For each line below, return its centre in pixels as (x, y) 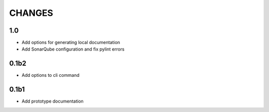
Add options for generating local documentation (71, 43)
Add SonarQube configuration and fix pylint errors (73, 49)
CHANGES (31, 13)
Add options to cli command (51, 75)
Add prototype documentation (53, 101)
